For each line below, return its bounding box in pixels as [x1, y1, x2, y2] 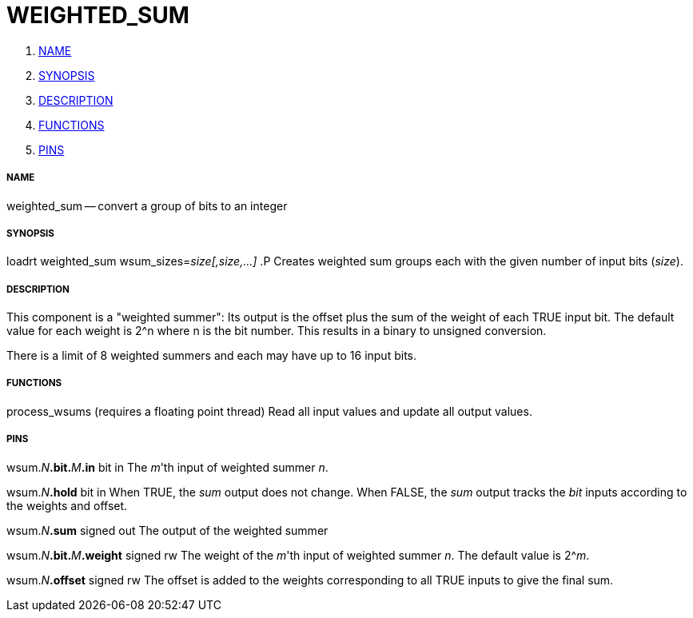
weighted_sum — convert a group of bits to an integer [6, 198, 288, 213]
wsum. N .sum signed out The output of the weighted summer [6, 523, 329, 537]
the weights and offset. [6, 498, 128, 512]
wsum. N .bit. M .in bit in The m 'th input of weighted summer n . [6, 460, 329, 474]
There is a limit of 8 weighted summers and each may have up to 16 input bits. [6, 349, 416, 363]
